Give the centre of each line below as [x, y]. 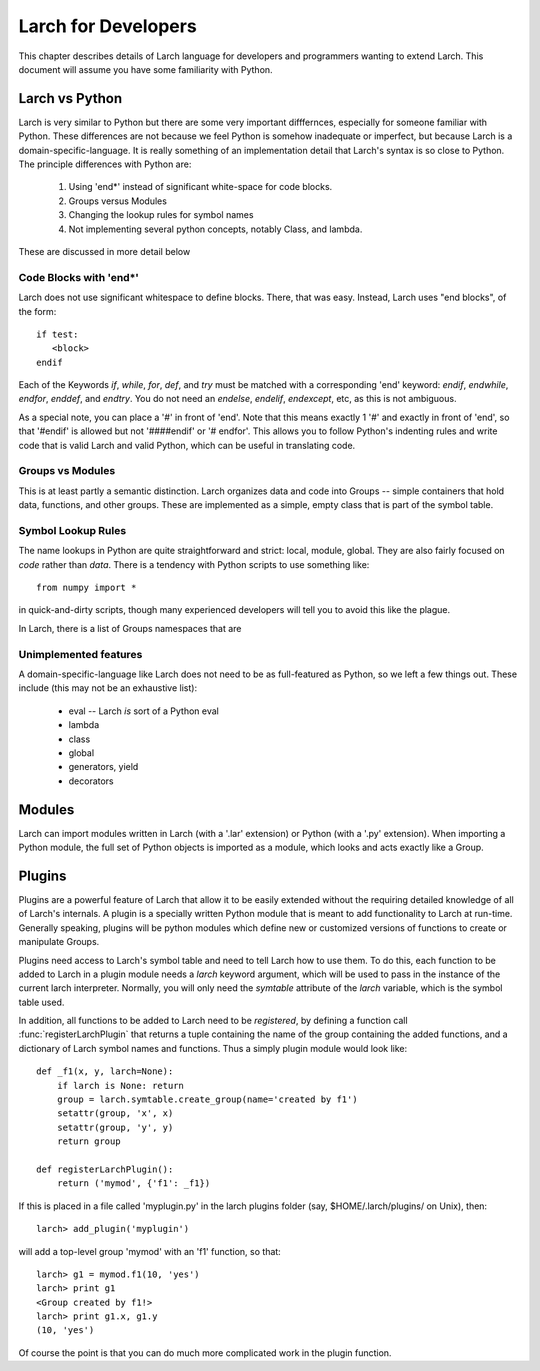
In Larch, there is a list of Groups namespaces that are [130, 628]
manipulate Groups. [59, 942]
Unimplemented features [80, 654]
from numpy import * [86, 588]
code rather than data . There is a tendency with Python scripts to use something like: [194, 564]
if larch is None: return [120, 1085]
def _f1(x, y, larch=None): [105, 1071]
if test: [57, 334]
